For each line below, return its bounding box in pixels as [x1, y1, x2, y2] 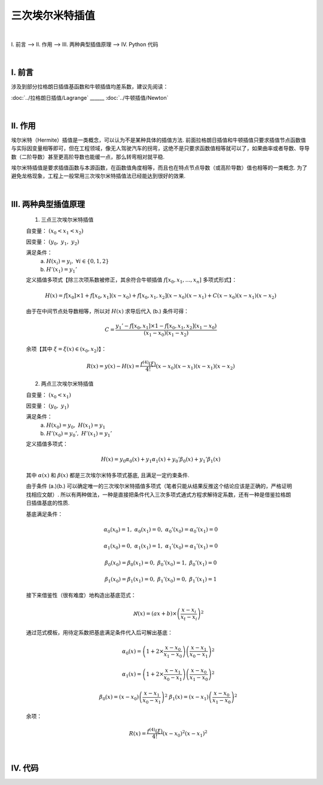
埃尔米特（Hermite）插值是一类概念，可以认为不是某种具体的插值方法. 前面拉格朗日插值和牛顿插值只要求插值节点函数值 [11, 136, 306, 143]
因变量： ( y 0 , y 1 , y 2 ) [26, 238, 80, 246]
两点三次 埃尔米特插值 [41, 380, 94, 387]
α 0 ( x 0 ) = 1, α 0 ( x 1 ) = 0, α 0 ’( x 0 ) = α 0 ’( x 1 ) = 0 [103, 526, 218, 534]
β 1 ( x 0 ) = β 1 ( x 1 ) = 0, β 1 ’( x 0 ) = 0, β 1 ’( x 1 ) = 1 [105, 576, 217, 584]
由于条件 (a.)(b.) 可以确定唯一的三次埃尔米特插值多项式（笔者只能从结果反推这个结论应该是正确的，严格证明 [26, 482, 292, 490]
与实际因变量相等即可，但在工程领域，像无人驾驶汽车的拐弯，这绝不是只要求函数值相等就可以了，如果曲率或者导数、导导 [11, 145, 310, 152]
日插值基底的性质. [26, 499, 70, 506]
